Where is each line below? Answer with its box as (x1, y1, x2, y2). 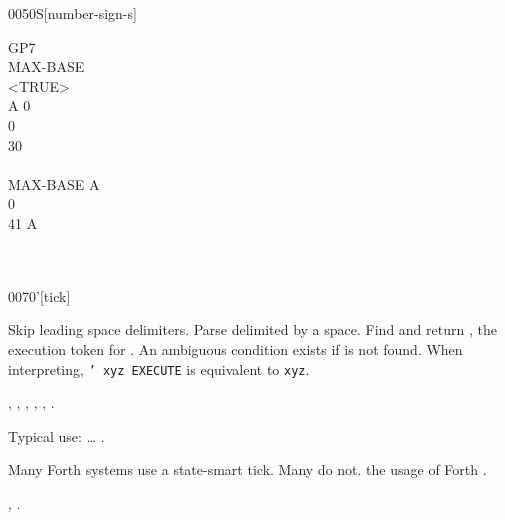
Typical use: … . (8, 425, 105, 446)
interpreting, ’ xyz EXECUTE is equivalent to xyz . (8, 358, 310, 379)
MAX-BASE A (8, 173, 100, 194)
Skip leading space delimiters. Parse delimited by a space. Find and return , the (8, 319, 497, 340)
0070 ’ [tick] (8, 285, 71, 306)
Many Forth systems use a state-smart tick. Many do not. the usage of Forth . (8, 459, 487, 480)
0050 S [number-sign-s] (8, 3, 137, 23)
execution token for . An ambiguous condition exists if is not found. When (8, 338, 463, 359)
